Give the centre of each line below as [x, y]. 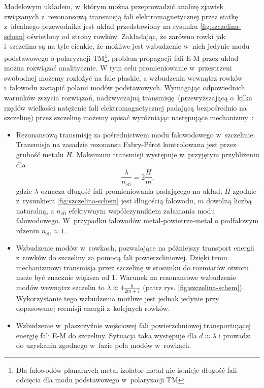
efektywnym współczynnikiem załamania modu [142, 210]
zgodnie [244, 190]
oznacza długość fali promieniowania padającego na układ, [131, 190]
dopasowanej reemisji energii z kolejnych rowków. [93, 308]
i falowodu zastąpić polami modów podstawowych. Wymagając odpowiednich [125, 87]
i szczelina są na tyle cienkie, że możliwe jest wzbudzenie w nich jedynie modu [127, 46]
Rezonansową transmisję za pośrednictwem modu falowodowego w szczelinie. [136, 134]
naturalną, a [35, 210]
